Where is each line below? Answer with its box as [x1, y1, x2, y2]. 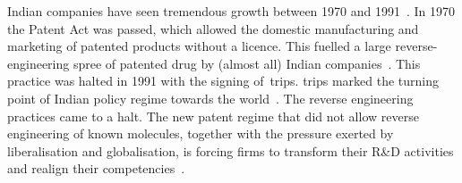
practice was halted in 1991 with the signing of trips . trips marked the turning [7, 71, 440, 90]
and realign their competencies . [7, 159, 185, 178]
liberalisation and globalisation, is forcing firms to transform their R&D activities [7, 141, 454, 160]
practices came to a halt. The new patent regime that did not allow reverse [7, 106, 419, 125]
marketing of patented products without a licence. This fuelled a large [7, 37, 391, 55]
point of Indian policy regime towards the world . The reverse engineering [7, 88, 414, 107]
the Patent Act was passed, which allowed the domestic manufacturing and [7, 19, 419, 37]
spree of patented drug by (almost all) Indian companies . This [73, 54, 421, 72]
